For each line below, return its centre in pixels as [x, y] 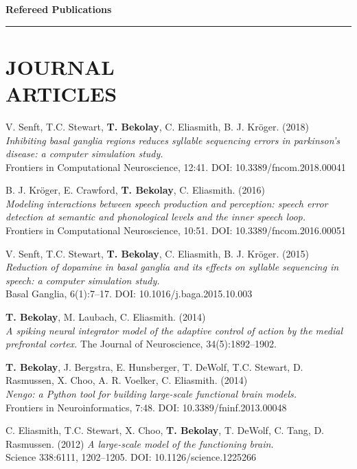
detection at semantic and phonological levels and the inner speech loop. [156, 217]
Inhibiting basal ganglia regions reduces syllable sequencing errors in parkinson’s [173, 140]
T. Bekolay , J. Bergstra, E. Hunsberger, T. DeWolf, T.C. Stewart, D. [154, 366]
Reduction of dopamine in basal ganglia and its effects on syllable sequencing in [172, 267]
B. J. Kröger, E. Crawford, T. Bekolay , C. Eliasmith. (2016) [135, 190]
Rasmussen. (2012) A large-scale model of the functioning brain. [140, 443]
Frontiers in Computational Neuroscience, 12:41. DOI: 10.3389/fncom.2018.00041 [176, 167]
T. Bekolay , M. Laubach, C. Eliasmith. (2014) [106, 317]
